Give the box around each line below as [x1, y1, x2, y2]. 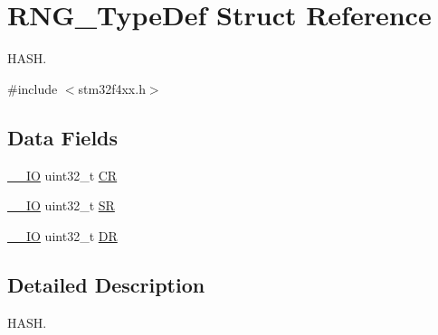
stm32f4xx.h [78, 79, 146, 98]
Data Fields [7, 123, 119, 151]
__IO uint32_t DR [7, 226, 118, 245]
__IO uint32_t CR [7, 165, 118, 184]
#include [7, 79, 58, 98]
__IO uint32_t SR [7, 196, 115, 215]
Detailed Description [7, 270, 205, 298]
